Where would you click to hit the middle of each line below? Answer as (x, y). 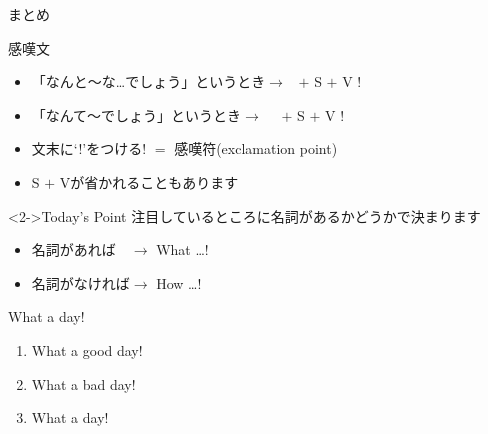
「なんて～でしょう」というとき (136, 114)
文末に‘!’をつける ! (89, 148)
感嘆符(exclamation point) (256, 148)
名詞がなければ (80, 282)
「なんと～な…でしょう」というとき (148, 81)
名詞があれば (73, 249)
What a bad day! (83, 383)
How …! (179, 282)
